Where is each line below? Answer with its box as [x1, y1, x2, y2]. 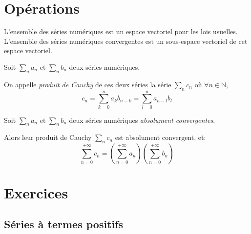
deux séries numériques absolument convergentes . [69, 115, 215, 125]
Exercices [4, 183, 68, 203]
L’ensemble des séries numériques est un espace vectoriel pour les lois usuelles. [4, 26, 238, 37]
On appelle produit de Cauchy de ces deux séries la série [4, 79, 171, 89]
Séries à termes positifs [4, 216, 124, 231]
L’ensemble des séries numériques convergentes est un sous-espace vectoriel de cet [4, 36, 248, 46]
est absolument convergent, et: [115, 132, 206, 142]
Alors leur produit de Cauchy [4, 132, 92, 142]
